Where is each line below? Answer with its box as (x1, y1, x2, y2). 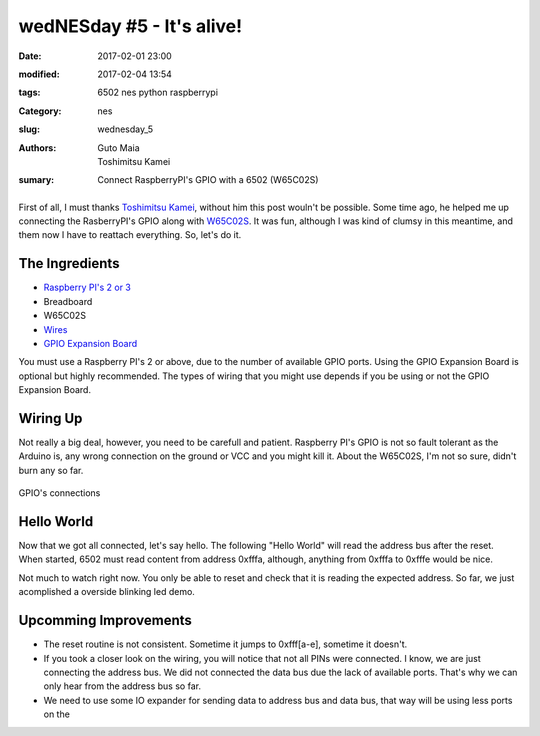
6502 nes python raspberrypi (97, 86, 219, 99)
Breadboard (43, 295, 93, 307)
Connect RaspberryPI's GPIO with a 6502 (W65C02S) (97, 174, 319, 186)
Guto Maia (97, 141, 140, 154)
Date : (18, 50, 42, 62)
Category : (18, 105, 62, 117)
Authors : (18, 141, 57, 154)
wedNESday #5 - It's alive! (18, 15, 243, 37)
